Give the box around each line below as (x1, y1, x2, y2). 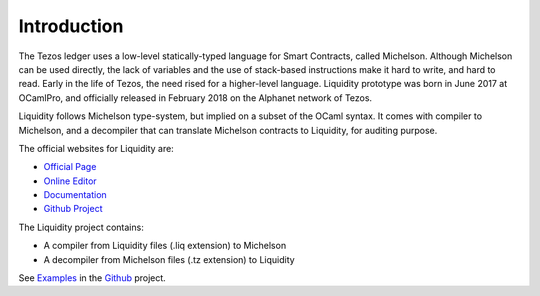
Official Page (43, 161, 97, 173)
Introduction (18, 15, 124, 37)
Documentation (43, 189, 107, 201)
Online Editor (43, 175, 97, 187)
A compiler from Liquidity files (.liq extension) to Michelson (43, 240, 287, 252)
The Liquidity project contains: (18, 221, 144, 233)
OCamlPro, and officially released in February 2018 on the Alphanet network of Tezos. (18, 91, 373, 104)
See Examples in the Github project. (18, 272, 167, 284)
